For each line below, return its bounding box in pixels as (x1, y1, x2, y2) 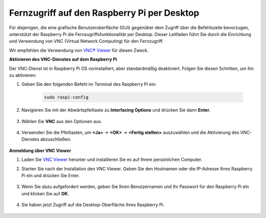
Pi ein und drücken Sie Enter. (21, 172, 80, 178)
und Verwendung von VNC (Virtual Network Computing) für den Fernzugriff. (9, 38, 164, 44)
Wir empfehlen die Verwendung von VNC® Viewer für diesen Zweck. (9, 47, 149, 53)
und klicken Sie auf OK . (21, 190, 69, 196)
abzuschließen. (40, 136, 71, 142)
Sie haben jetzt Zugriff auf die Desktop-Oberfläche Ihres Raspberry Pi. (21, 202, 165, 208)
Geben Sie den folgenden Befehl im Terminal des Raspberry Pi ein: (21, 81, 157, 87)
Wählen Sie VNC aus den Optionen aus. (21, 118, 102, 124)
